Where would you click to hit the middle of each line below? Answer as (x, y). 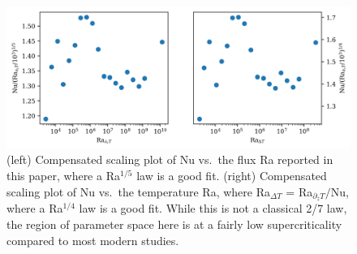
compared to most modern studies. (93, 240)
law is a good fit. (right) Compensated (232, 175)
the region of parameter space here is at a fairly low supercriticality (174, 224)
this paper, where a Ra (63, 175)
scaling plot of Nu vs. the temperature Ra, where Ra (138, 191)
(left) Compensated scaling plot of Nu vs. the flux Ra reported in (170, 159)
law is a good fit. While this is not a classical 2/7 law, (213, 208)
